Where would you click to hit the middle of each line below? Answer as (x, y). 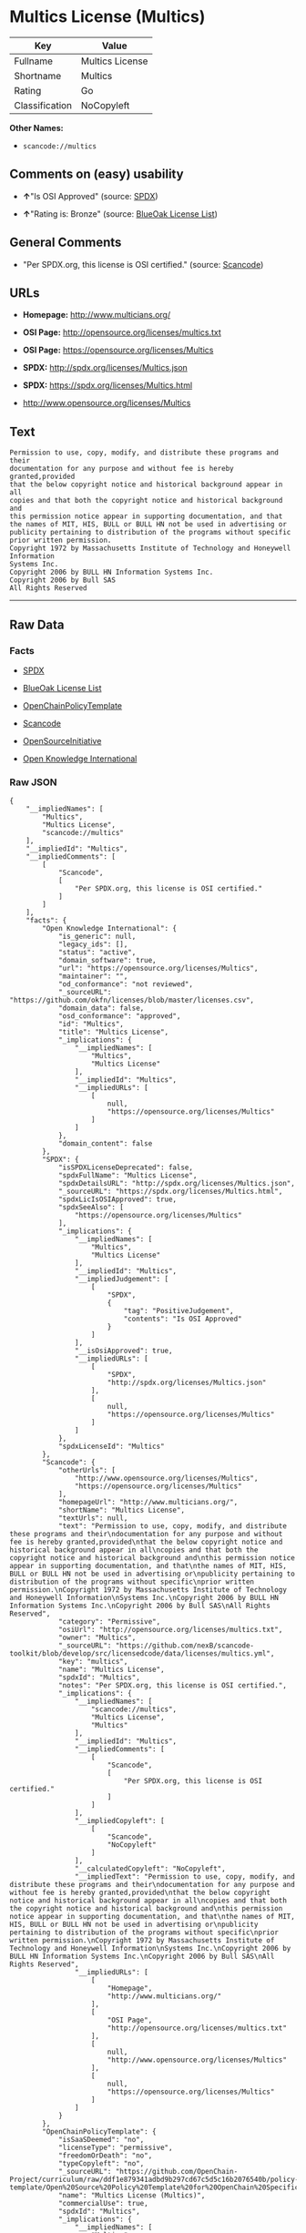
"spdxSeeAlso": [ (91, 1208)
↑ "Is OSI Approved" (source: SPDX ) (90, 196)
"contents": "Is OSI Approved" (183, 1319)
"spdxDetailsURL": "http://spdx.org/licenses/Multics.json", (177, 1184)
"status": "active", (97, 953)
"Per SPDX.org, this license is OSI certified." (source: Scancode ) (143, 264)
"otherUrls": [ (87, 1471)
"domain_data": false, (101, 1008)
